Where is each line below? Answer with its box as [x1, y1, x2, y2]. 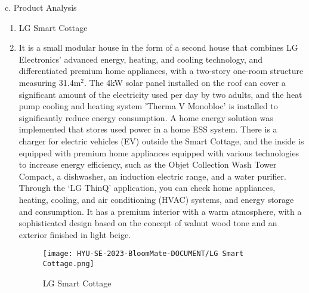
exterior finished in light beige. [18, 228, 131, 240]
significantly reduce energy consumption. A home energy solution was [18, 111, 273, 124]
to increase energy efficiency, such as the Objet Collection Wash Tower [18, 158, 277, 171]
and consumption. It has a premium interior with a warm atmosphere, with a [18, 205, 302, 217]
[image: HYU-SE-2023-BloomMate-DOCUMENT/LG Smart [42, 249, 244, 258]
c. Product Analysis [5, 1, 77, 13]
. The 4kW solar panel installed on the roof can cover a [84, 76, 286, 88]
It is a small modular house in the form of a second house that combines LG [18, 41, 298, 54]
